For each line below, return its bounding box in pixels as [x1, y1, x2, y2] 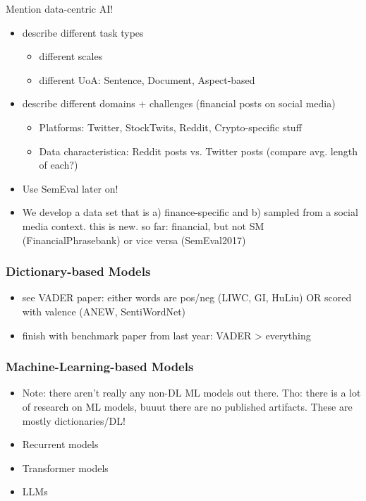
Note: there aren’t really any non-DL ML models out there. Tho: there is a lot [22, 385, 361, 400]
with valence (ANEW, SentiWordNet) [22, 303, 186, 318]
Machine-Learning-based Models [6, 358, 194, 375]
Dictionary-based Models [6, 262, 151, 280]
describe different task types [22, 25, 144, 40]
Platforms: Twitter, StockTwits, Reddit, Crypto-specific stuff [39, 119, 302, 134]
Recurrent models [22, 437, 99, 452]
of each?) [39, 157, 78, 172]
